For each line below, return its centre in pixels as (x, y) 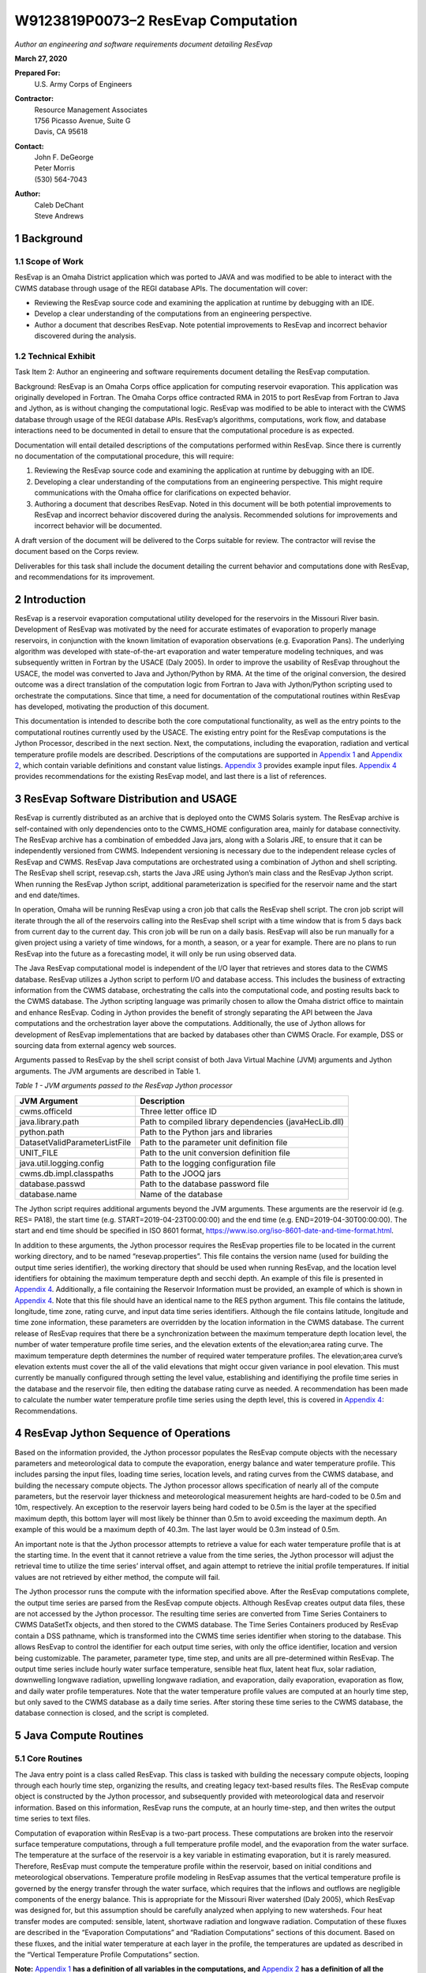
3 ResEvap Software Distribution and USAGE (126, 799)
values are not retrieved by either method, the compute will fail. (118, 1577)
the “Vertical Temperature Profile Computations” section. (107, 1954)
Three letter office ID (178, 1111)
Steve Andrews (59, 216)
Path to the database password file (205, 1184)
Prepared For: (37, 73)
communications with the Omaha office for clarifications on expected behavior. (163, 492)
